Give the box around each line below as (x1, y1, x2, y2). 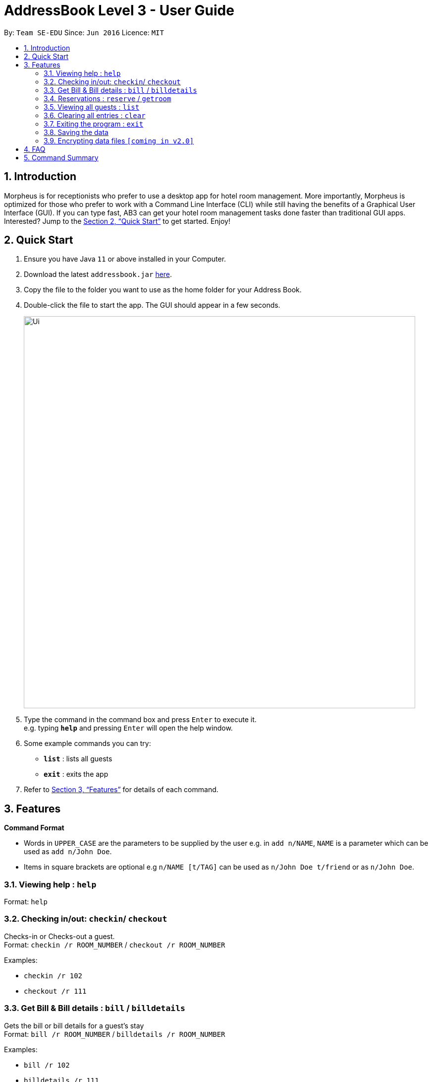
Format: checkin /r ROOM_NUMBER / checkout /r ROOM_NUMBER (4, 940, 225, 949)
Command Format (4, 823, 64, 832)
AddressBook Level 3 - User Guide (4, 2, 234, 19)
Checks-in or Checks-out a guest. (4, 932, 115, 941)
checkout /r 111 (24, 987, 87, 995)
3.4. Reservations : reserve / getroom (44, 94, 171, 103)
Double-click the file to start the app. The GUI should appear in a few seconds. (24, 301, 280, 310)
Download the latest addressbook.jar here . (24, 270, 172, 279)
